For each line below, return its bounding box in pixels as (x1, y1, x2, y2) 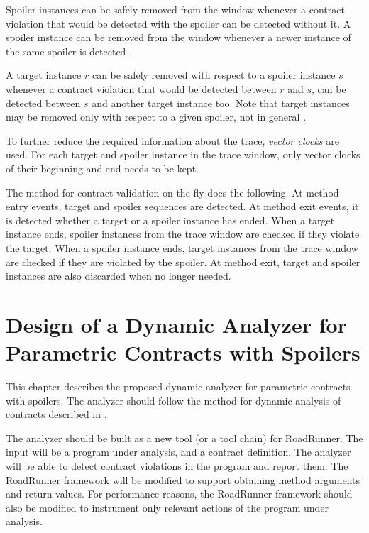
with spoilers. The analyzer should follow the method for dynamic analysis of (6, 392, 341, 407)
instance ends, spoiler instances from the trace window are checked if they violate (6, 226, 360, 241)
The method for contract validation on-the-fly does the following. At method (6, 185, 339, 199)
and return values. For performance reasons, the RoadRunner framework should (6, 486, 353, 501)
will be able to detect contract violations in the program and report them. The (6, 458, 348, 473)
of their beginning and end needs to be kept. (6, 160, 199, 175)
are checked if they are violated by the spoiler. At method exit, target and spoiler (6, 254, 360, 269)
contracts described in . (6, 407, 107, 422)
